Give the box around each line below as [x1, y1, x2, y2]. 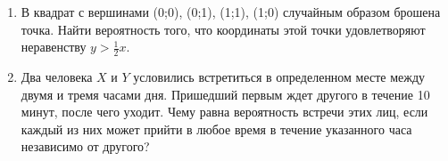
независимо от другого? [21, 137, 150, 156]
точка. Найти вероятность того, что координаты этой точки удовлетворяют [21, 20, 426, 38]
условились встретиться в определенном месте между [133, 68, 426, 86]
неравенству [21, 37, 87, 56]
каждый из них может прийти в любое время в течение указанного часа [21, 119, 412, 138]
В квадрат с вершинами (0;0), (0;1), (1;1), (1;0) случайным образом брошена [21, 3, 441, 20]
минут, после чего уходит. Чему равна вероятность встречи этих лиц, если [21, 102, 428, 121]
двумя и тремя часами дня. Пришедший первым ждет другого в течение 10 [21, 85, 430, 103]
